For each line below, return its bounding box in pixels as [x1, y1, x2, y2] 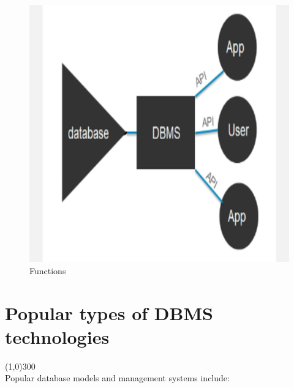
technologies [5, 324, 110, 349]
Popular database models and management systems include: [5, 371, 230, 384]
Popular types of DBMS [5, 300, 213, 325]
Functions [29, 264, 66, 277]
